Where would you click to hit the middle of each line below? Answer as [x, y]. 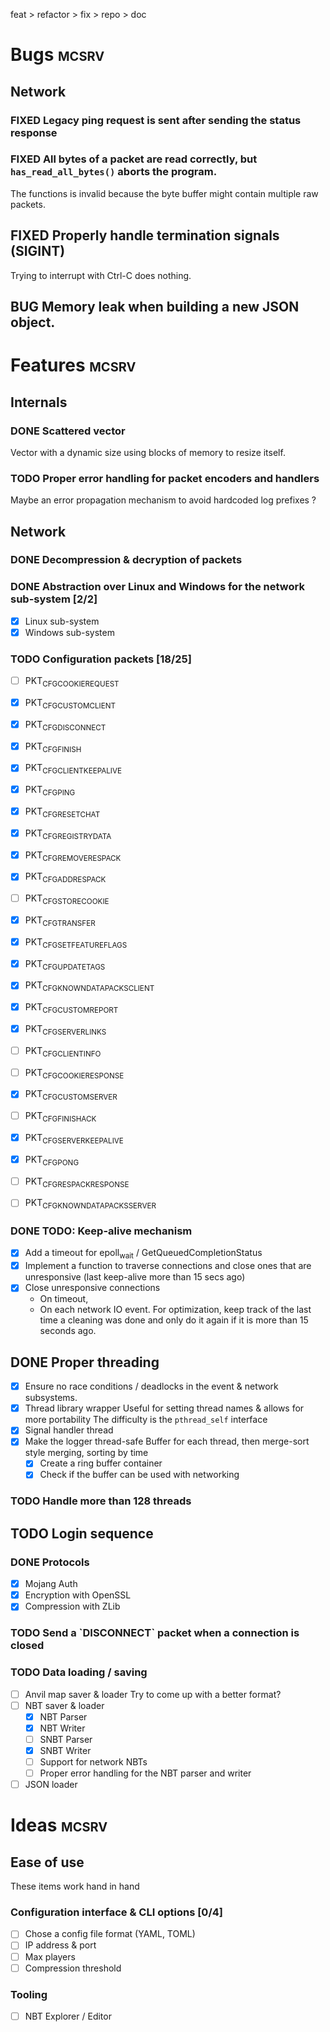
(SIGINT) [38, 251]
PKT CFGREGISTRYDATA [68, 834]
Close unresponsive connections [92, 1288]
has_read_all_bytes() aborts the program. [114, 172]
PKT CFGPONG [52, 1160]
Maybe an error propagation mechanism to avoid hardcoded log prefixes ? [163, 500]
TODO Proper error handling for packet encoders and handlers [165, 478]
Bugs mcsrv [57, 55]
